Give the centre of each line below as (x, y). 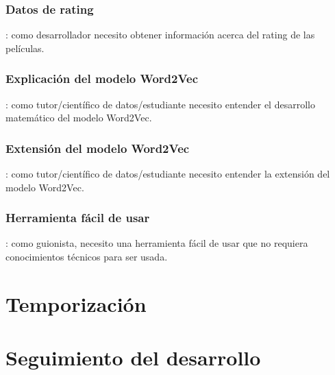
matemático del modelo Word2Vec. (79, 118)
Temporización (76, 303)
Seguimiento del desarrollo (133, 358)
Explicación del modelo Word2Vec (102, 78)
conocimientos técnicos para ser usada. (87, 257)
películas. (25, 48)
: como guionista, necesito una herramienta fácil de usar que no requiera (157, 243)
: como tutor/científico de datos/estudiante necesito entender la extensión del (168, 174)
